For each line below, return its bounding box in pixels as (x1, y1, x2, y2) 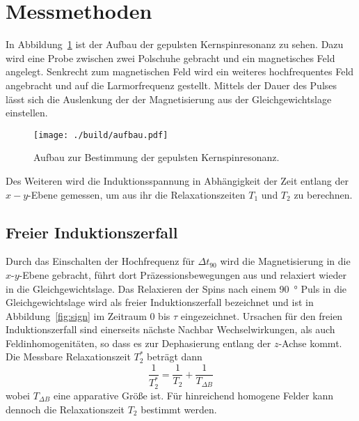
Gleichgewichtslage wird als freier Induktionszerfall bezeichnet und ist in (6, 295, 314, 309)
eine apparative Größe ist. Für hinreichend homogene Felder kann (53, 388, 334, 402)
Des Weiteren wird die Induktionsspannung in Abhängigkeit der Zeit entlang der (6, 173, 349, 187)
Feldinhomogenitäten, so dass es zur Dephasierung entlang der (6, 335, 271, 350)
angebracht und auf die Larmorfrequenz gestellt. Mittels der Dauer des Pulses (6, 77, 337, 92)
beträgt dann (147, 349, 202, 364)
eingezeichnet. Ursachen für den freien (180, 308, 343, 323)
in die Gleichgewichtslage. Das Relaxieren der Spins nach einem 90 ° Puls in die (6, 281, 347, 296)
